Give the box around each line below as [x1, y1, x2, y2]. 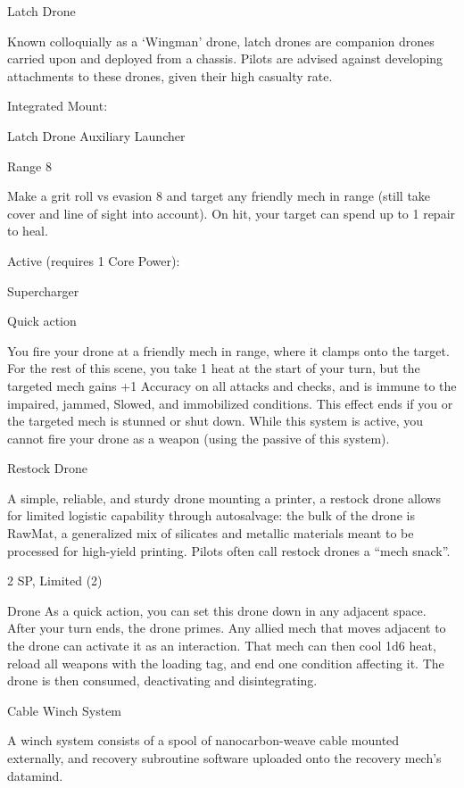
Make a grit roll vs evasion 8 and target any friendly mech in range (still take [7, 187, 431, 205]
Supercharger [7, 281, 79, 300]
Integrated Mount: [7, 96, 108, 115]
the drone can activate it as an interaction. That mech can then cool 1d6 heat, [7, 636, 436, 655]
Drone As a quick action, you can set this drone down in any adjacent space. [7, 601, 427, 619]
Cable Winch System [7, 701, 122, 719]
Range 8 [7, 156, 52, 175]
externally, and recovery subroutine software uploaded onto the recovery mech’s [7, 749, 442, 767]
